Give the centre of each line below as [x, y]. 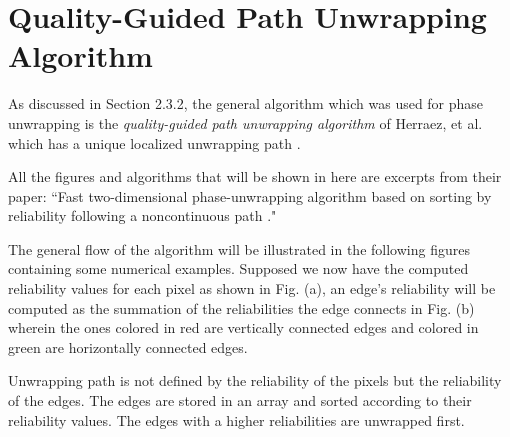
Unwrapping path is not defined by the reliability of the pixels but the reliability [255, 380]
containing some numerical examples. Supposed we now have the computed [238, 268]
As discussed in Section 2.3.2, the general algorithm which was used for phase [246, 103]
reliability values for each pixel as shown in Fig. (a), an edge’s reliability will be [252, 288]
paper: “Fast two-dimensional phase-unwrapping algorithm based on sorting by [250, 195]
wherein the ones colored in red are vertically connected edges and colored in [243, 327]
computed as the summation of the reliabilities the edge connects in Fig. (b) [241, 307]
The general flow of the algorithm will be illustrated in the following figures [239, 248]
